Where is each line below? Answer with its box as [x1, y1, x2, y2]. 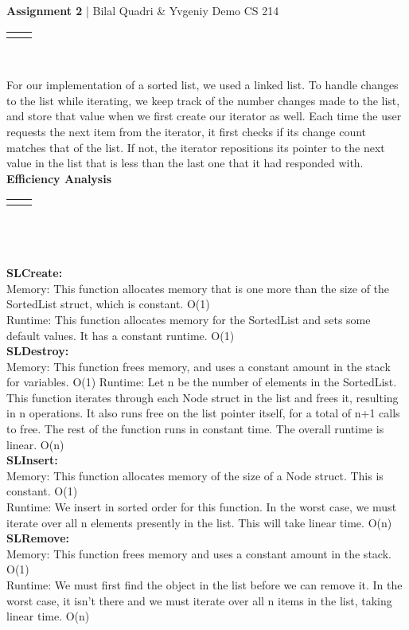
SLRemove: [6, 530, 70, 546]
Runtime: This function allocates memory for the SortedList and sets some [6, 311, 371, 327]
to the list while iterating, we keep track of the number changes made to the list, [6, 92, 400, 108]
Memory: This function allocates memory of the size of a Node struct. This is [6, 467, 384, 483]
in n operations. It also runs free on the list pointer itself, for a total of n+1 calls [6, 405, 400, 421]
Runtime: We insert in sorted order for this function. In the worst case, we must [6, 499, 397, 515]
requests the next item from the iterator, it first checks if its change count [6, 123, 367, 139]
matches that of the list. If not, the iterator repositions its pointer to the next [6, 139, 385, 155]
